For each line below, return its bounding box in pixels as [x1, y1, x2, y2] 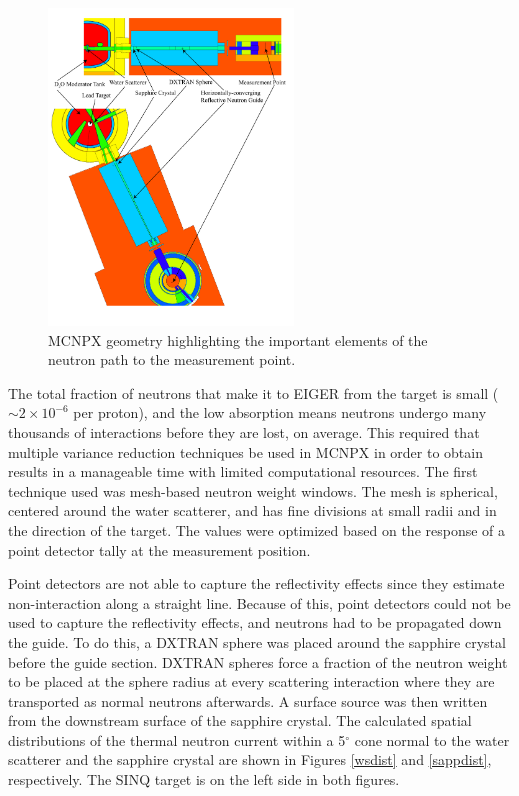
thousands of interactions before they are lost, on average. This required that [8, 421, 480, 442]
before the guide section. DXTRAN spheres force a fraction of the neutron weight [8, 651, 508, 672]
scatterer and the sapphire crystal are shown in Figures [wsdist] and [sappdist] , [8, 749, 492, 770]
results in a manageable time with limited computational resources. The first [8, 461, 478, 482]
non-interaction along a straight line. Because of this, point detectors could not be [8, 592, 511, 613]
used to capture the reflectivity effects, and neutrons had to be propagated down [8, 612, 502, 633]
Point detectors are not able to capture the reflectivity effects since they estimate [8, 573, 505, 594]
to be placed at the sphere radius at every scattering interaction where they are [8, 671, 495, 692]
